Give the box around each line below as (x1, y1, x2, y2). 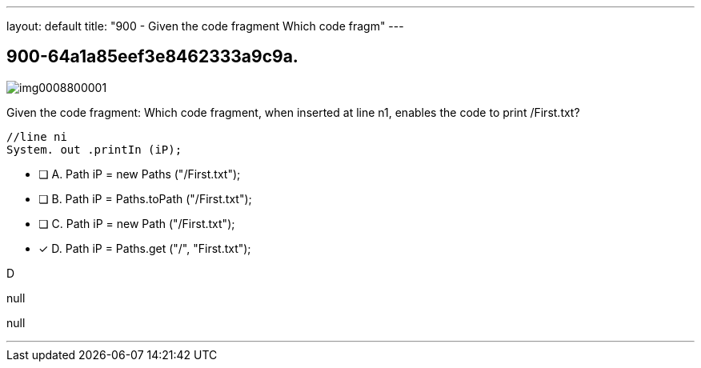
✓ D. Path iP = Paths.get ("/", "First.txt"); (38, 241, 251, 255)
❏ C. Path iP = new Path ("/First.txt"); (38, 216, 235, 230)
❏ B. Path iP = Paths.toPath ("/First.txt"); (38, 191, 252, 206)
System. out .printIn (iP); (6, 142, 182, 156)
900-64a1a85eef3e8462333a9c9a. (6, 46, 298, 67)
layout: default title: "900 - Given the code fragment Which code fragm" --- (6, 19, 404, 33)
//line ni (6, 130, 67, 143)
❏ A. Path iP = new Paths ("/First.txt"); (38, 166, 241, 181)
